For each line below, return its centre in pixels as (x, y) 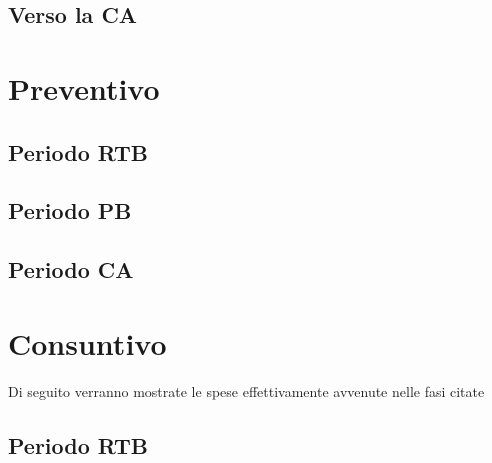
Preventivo (84, 87)
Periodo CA (71, 269)
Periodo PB (70, 210)
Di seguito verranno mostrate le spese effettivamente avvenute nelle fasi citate (246, 390)
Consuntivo (87, 342)
